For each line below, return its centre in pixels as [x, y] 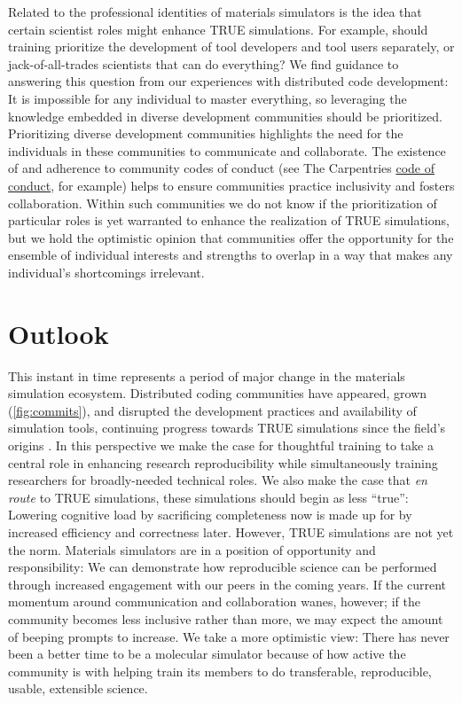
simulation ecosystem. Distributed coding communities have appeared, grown [218, 393]
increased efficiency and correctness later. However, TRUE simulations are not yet [231, 531]
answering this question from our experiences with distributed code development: [228, 81]
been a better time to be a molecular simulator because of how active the [207, 654]
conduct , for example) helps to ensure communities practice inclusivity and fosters [231, 185]
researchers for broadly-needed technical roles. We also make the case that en [218, 480]
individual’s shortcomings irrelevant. [106, 272]
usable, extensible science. [78, 688]
